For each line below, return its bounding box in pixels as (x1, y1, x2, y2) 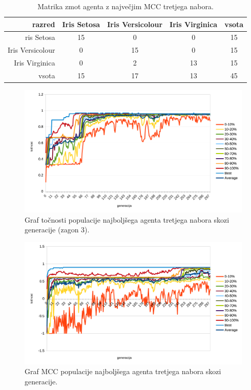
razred (32, 18, 55, 29)
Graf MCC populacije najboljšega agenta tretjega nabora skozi (25, 366, 221, 377)
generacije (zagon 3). (25, 224, 90, 235)
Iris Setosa (62, 18, 100, 29)
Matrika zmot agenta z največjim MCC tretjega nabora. (37, 1, 214, 11)
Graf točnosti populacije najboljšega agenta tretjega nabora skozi (25, 214, 229, 225)
